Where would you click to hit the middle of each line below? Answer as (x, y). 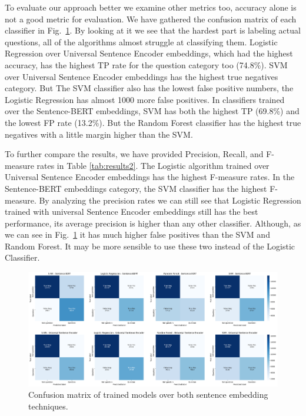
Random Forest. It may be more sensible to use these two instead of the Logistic (150, 246)
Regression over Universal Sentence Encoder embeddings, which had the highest (149, 53)
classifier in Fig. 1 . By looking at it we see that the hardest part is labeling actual (153, 30)
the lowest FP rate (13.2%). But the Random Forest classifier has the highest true (153, 122)
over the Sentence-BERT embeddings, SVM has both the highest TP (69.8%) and (152, 111)
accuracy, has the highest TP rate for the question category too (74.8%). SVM (146, 64)
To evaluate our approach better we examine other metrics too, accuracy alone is (151, 7)
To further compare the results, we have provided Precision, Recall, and (134, 154)
